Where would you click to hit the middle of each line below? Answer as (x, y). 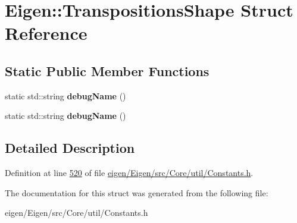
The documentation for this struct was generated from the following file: (137, 192)
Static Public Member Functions (107, 70)
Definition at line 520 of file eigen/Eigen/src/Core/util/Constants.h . (129, 173)
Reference (46, 33)
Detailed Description (70, 148)
